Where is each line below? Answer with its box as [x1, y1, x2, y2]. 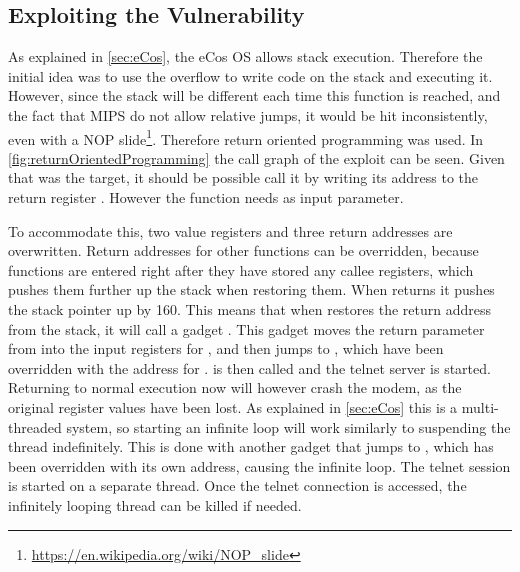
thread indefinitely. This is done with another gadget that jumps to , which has [8, 436, 494, 457]
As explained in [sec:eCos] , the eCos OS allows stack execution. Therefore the [8, 46, 483, 67]
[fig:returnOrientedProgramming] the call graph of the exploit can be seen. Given [8, 147, 505, 168]
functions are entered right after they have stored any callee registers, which [8, 259, 474, 280]
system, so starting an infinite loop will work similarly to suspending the [66, 416, 511, 437]
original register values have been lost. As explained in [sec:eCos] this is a [8, 396, 458, 417]
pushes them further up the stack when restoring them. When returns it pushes [8, 279, 495, 300]
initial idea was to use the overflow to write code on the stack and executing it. [8, 65, 493, 86]
